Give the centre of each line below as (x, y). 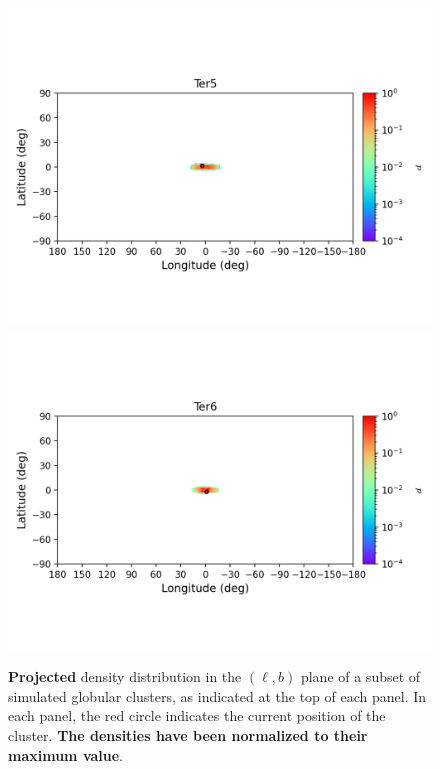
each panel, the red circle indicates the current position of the (197, 715)
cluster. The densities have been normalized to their (188, 734)
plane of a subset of (360, 676)
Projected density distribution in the (125, 676)
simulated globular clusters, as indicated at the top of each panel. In (217, 695)
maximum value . (66, 754)
